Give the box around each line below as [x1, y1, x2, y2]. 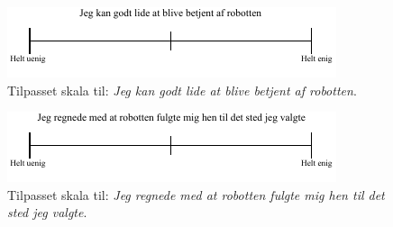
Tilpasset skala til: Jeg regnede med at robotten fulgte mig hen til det [7, 185, 385, 204]
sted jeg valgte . [7, 203, 87, 222]
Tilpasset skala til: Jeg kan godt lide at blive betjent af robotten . [7, 80, 357, 99]
